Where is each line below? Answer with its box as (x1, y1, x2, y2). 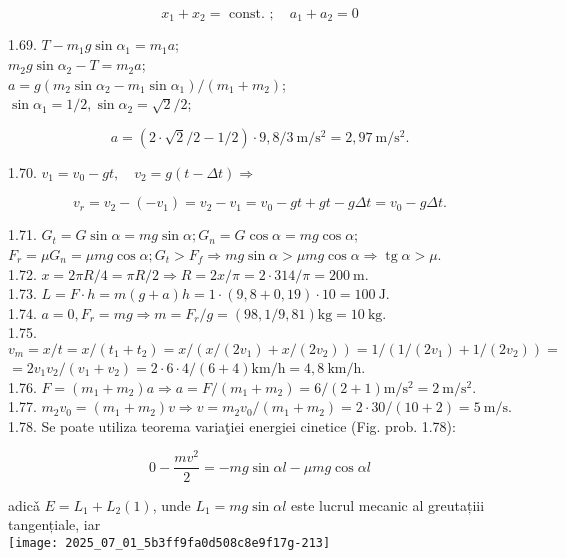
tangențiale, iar (8, 514, 101, 535)
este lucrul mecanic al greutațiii (291, 494, 485, 515)
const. (229, 7, 265, 21)
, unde (152, 494, 191, 515)
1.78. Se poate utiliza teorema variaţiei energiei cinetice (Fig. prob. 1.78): (8, 415, 456, 436)
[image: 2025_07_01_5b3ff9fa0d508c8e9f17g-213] (8, 535, 331, 550)
